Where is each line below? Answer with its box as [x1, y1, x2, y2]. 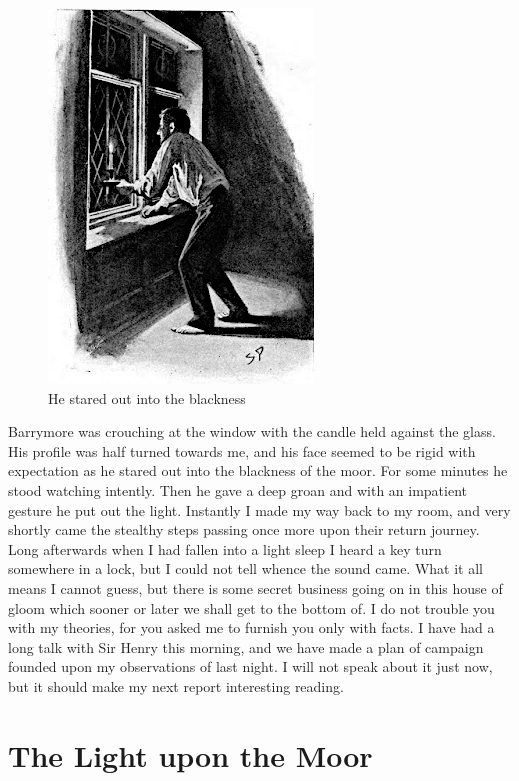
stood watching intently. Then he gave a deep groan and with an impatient [8, 479, 468, 500]
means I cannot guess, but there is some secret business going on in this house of [8, 577, 503, 598]
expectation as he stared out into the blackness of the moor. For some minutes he [8, 460, 508, 481]
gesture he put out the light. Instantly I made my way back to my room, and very [8, 499, 511, 520]
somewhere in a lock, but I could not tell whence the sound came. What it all [8, 558, 483, 579]
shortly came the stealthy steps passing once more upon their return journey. [8, 519, 480, 540]
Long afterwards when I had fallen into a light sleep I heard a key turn [8, 538, 442, 559]
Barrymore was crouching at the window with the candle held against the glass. [8, 421, 496, 442]
